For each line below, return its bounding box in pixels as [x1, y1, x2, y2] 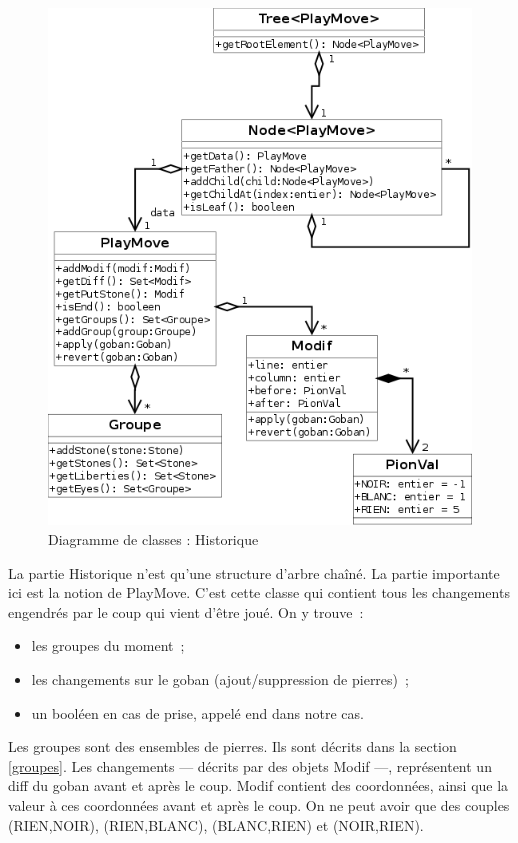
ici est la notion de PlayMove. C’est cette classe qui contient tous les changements [8, 582, 510, 603]
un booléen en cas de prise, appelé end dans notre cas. [31, 702, 364, 723]
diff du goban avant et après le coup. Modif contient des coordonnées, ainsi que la [8, 775, 509, 796]
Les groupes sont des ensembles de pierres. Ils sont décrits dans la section [8, 736, 457, 757]
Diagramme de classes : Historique [48, 529, 259, 550]
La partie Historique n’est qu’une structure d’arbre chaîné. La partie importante [8, 562, 500, 583]
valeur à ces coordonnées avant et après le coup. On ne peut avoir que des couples [8, 794, 510, 815]
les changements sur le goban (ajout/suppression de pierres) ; [31, 668, 409, 689]
